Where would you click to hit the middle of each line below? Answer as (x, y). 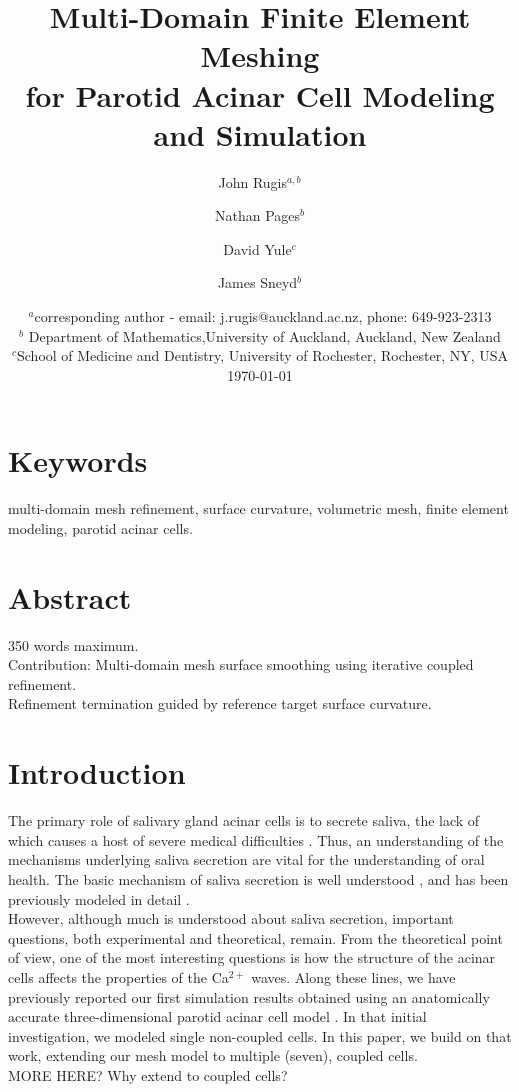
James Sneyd (257, 282)
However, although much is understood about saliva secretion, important (231, 918)
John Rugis (252, 181)
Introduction (97, 772)
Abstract (70, 596)
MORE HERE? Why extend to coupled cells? (148, 1074)
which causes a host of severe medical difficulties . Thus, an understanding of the (256, 839)
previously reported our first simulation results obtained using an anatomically (249, 996)
